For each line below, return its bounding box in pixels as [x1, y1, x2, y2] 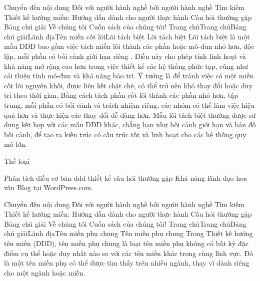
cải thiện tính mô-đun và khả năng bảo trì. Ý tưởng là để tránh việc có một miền [4, 70, 254, 81]
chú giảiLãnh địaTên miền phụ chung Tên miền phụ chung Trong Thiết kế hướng [4, 228, 253, 239]
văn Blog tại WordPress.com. [4, 182, 93, 193]
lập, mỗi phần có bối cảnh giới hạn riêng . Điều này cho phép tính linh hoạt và [4, 50, 246, 61]
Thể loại [4, 155, 29, 166]
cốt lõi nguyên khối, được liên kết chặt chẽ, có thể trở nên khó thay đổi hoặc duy [4, 80, 253, 90]
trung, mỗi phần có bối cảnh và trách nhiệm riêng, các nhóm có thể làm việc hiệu [4, 99, 254, 110]
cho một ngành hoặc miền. [4, 267, 85, 278]
